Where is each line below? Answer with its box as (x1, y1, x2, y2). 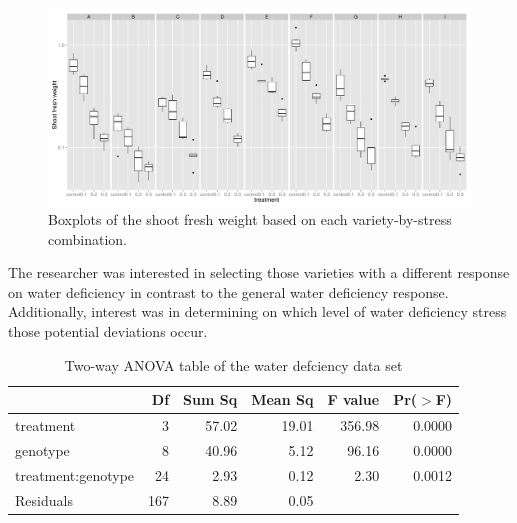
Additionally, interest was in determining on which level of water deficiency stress (8, 301, 507, 322)
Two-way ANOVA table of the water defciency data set (64, 354, 403, 375)
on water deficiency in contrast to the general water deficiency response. (8, 281, 449, 302)
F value (327, 389, 380, 410)
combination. (48, 228, 127, 249)
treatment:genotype (15, 464, 135, 485)
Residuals (15, 489, 73, 510)
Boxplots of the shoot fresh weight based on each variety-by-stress (48, 209, 452, 230)
